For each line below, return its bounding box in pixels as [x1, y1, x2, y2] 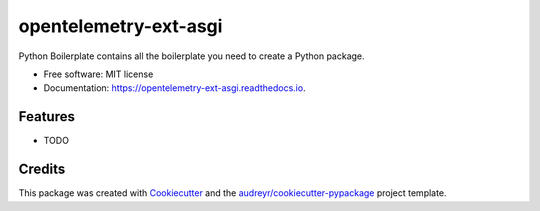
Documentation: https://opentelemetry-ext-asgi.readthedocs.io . [43, 82, 306, 94]
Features [18, 108, 75, 125]
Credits [18, 161, 66, 178]
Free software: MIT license [43, 68, 154, 80]
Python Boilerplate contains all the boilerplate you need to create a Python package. [18, 50, 365, 62]
